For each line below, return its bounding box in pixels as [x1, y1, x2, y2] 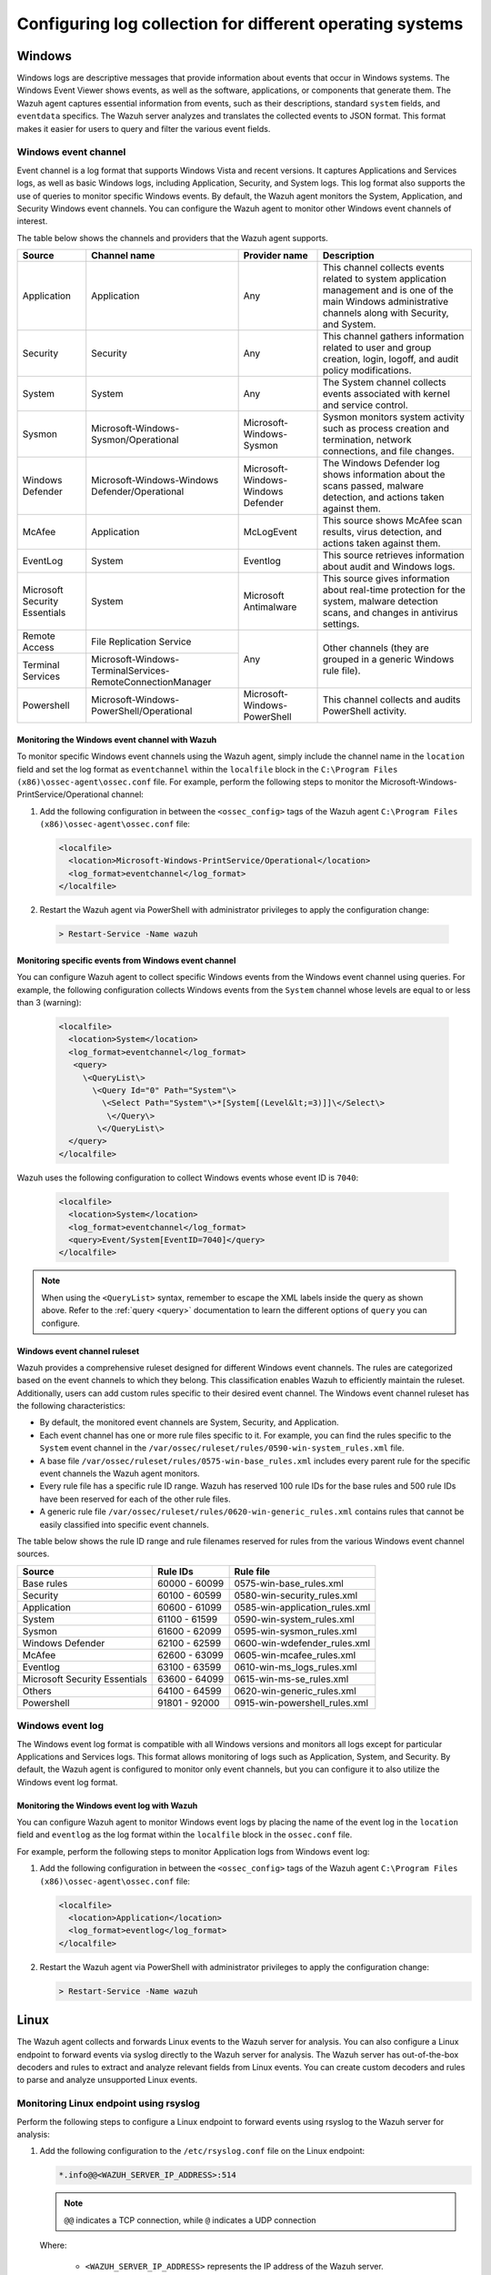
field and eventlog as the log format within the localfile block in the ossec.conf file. [16, 1829, 353, 1840]
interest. [16, 216, 48, 227]
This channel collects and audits [323, 693, 461, 706]
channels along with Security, [323, 307, 449, 319]
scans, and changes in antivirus [323, 606, 458, 619]
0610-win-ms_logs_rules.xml [234, 1661, 358, 1673]
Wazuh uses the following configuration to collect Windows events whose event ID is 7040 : [16, 1172, 359, 1183]
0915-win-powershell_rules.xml [234, 1696, 368, 1709]
